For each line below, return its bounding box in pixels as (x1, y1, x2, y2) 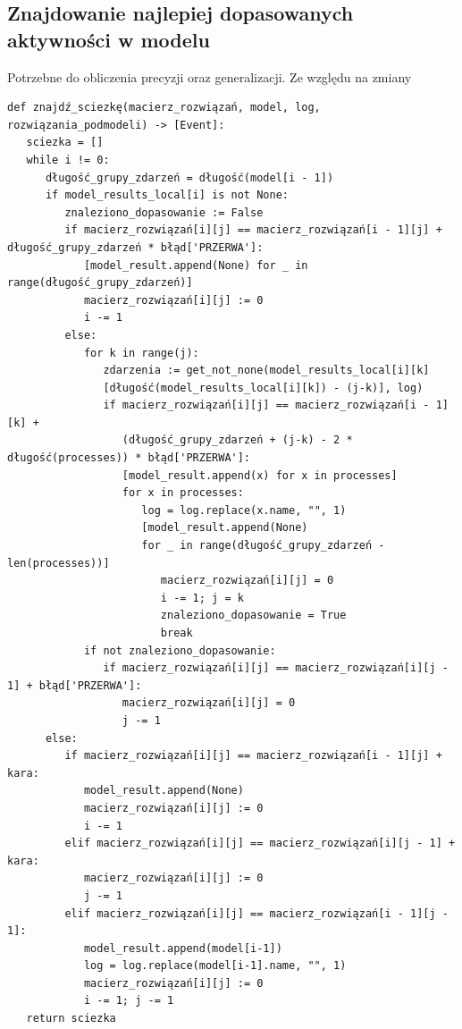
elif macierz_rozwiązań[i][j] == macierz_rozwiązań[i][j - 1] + (64, 837, 456, 850)
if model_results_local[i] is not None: (45, 189, 289, 202)
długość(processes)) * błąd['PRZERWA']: (7, 451, 251, 465)
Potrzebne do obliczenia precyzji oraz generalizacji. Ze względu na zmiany (7, 67, 412, 86)
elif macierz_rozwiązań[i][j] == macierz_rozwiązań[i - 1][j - (64, 907, 449, 920)
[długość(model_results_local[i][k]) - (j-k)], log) (103, 381, 424, 394)
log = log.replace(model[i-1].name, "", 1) (83, 959, 347, 973)
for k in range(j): (83, 346, 199, 359)
